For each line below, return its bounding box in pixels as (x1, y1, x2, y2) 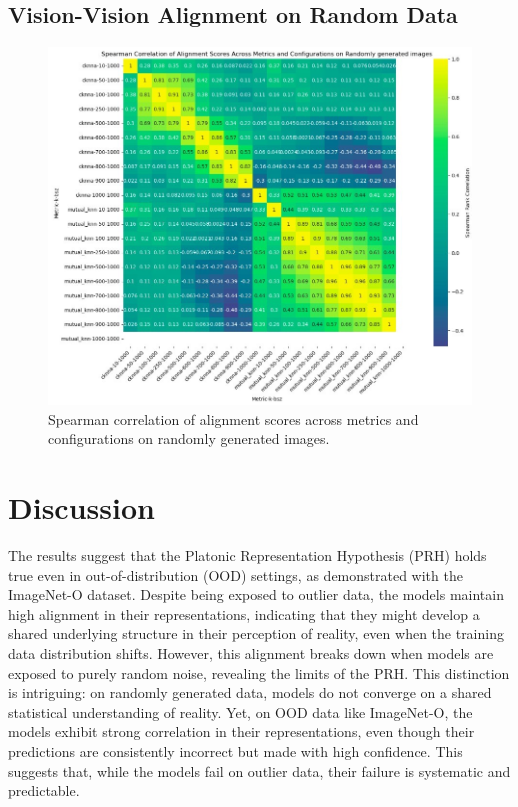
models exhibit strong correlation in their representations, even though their (8, 721, 475, 742)
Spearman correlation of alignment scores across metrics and (48, 408, 419, 429)
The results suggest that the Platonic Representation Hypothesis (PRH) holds (8, 545, 487, 566)
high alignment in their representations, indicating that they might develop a (8, 603, 480, 624)
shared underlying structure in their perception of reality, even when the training (8, 623, 504, 644)
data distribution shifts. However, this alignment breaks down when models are (8, 643, 494, 664)
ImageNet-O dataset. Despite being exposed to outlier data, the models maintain (8, 584, 504, 605)
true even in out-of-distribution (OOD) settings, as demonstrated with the (8, 564, 463, 585)
